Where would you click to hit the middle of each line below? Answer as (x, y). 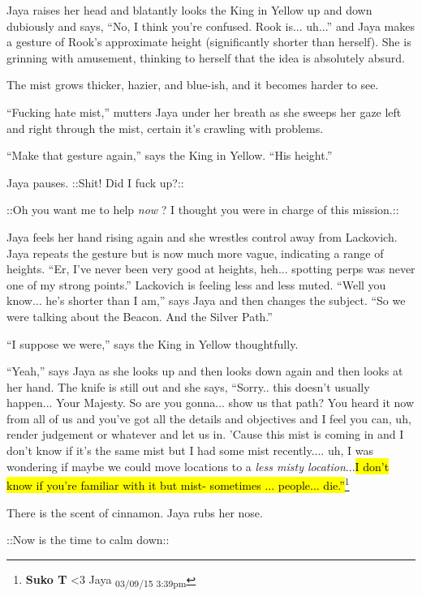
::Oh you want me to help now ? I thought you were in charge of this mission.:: (203, 210)
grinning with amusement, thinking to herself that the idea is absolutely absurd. (206, 57)
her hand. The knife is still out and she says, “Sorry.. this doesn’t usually (188, 386)
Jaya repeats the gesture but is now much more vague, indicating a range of (195, 253)
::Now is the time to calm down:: (88, 540)
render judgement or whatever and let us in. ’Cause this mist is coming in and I (205, 434)
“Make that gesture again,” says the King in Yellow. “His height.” (170, 155)
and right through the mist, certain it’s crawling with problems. (165, 128)
